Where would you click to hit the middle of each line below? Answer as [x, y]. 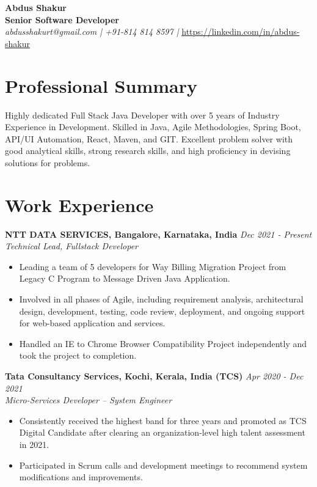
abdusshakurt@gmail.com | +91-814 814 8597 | [92, 31]
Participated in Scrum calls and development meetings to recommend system [163, 465]
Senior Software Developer [62, 19]
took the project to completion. [78, 355]
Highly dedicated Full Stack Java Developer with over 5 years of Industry [142, 115]
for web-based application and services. [92, 323]
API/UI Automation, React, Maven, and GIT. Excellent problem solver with [149, 138]
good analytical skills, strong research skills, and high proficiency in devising [148, 151]
